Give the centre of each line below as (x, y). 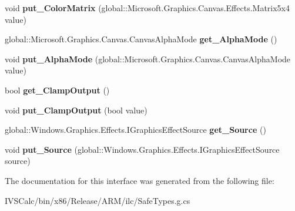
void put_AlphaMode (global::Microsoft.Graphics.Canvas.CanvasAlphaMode (148, 58)
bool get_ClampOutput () (57, 90)
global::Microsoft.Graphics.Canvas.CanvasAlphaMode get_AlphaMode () (141, 39)
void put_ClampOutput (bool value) (76, 110)
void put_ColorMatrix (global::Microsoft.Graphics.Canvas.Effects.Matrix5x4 (147, 8)
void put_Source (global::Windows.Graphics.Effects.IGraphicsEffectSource (142, 149)
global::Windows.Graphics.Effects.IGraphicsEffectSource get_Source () (135, 130)
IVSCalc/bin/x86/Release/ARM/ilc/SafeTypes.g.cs (98, 200)
